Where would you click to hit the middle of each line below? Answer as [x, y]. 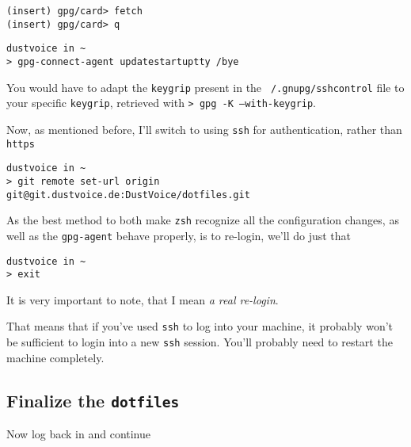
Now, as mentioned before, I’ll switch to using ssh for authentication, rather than [204, 129]
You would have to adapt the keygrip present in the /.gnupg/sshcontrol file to [205, 87]
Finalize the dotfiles [93, 400]
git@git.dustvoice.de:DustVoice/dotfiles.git [128, 195]
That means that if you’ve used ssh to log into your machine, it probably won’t [200, 326]
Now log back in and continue [78, 434]
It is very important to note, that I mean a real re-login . [143, 299]
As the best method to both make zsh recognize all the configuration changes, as [203, 220]
